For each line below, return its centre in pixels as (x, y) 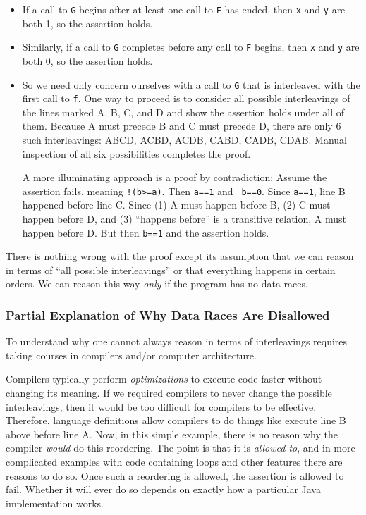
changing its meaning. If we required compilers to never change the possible (169, 393)
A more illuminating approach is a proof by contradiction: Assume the (175, 177)
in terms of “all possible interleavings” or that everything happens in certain (171, 269)
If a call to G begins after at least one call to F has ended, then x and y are (184, 9)
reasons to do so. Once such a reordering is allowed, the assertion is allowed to (175, 475)
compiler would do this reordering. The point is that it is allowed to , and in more (181, 448)
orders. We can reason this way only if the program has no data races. (157, 284)
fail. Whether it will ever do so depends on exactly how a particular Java (163, 489)
